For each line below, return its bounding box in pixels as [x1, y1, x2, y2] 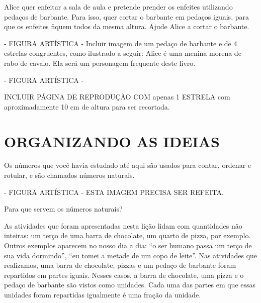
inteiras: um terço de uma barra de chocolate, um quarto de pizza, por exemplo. [4, 230, 251, 241]
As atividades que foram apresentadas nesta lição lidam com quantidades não [4, 220, 242, 231]
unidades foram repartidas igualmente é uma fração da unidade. [4, 289, 201, 299]
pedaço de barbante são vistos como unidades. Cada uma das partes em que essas [4, 279, 256, 290]
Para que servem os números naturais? [4, 204, 123, 214]
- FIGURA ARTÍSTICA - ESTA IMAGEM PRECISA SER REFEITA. [4, 186, 224, 197]
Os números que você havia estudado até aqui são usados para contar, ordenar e [4, 160, 251, 170]
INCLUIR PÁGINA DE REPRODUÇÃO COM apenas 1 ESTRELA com [4, 91, 230, 102]
